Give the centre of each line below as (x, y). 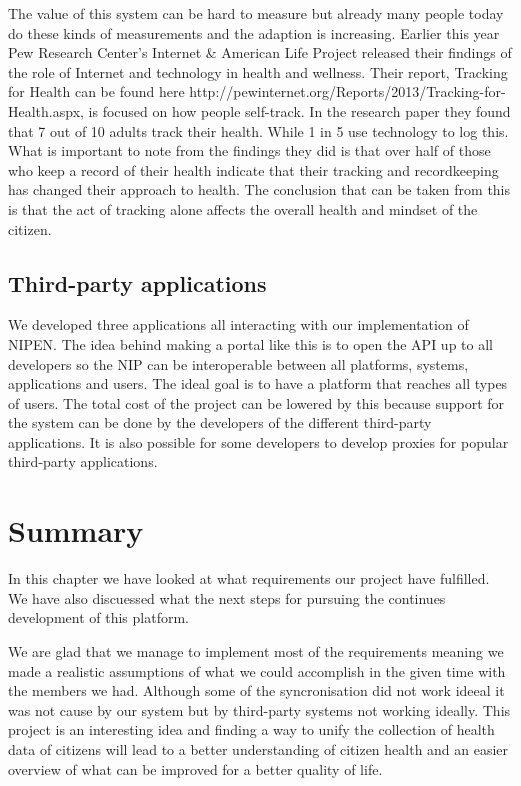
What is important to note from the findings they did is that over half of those (249, 150)
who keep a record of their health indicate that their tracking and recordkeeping (253, 169)
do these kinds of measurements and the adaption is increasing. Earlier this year (254, 32)
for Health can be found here (96, 91)
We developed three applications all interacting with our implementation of (238, 324)
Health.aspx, (46, 110)
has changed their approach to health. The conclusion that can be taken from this (259, 189)
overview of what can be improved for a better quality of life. (195, 768)
